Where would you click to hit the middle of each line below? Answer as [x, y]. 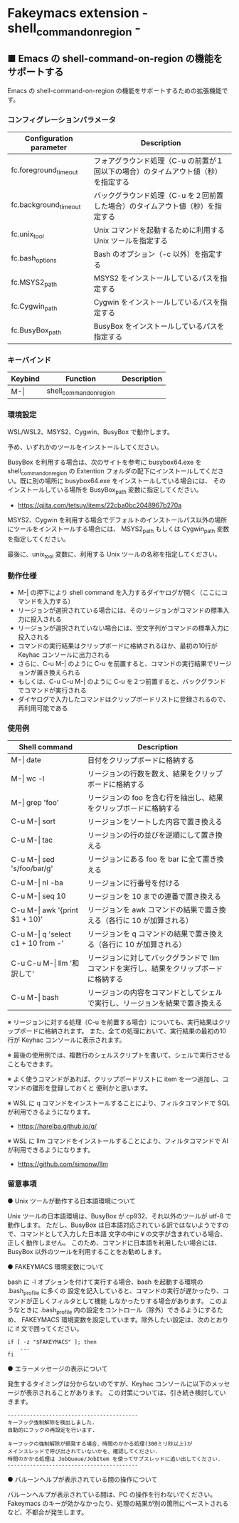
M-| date [26, 760]
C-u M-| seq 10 [38, 896]
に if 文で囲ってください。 [45, 1329]
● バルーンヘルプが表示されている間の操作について [83, 1480]
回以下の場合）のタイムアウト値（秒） [158, 171]
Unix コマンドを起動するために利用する [159, 230]
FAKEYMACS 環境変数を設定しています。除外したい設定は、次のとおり [125, 1320]
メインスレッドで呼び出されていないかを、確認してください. [83, 1452]
